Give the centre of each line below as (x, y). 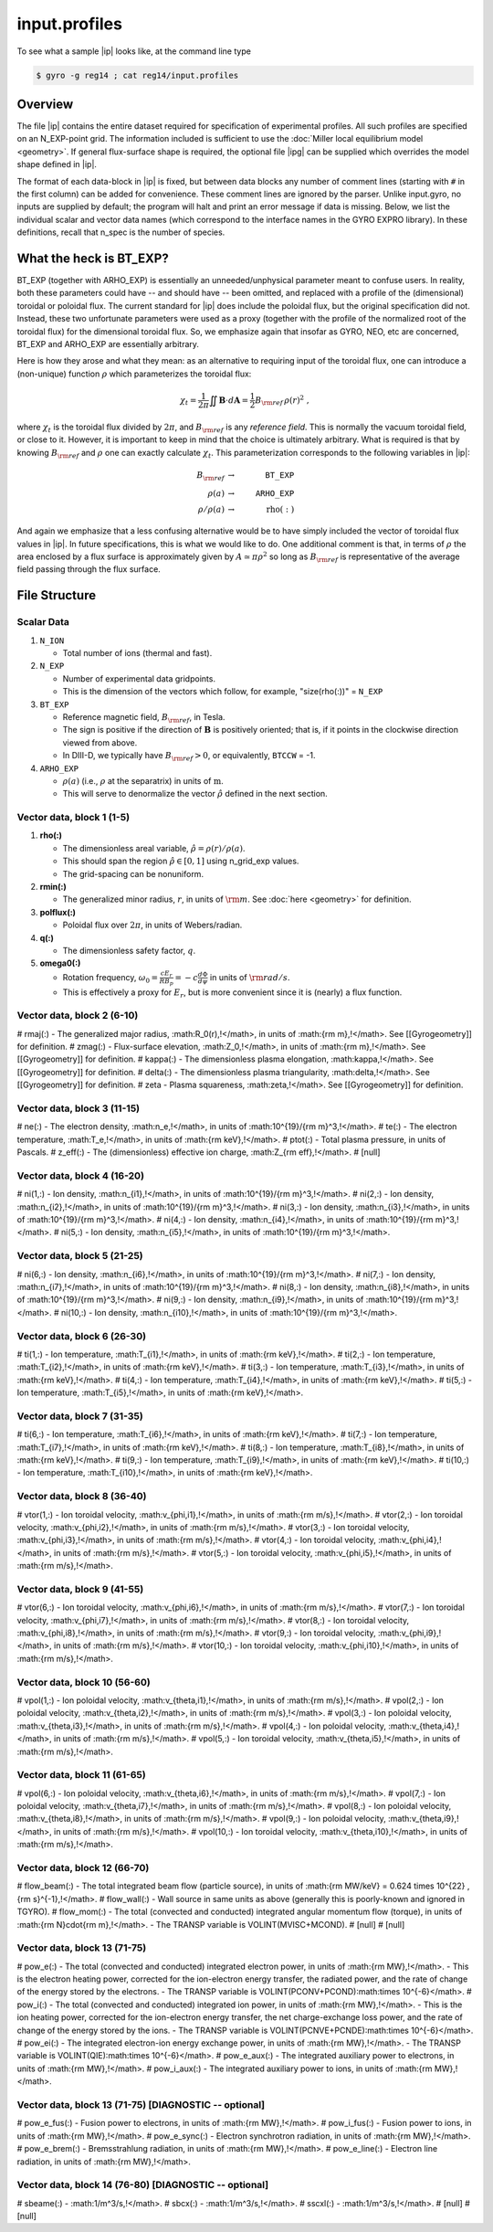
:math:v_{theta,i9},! (424, 1819)
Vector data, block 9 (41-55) (80, 1589)
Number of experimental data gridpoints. (139, 678)
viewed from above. (100, 742)
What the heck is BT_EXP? (93, 258)
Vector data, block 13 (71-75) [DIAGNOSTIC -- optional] (141, 2104)
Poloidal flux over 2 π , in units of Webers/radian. (152, 925)
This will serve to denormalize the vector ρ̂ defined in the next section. (195, 794)
